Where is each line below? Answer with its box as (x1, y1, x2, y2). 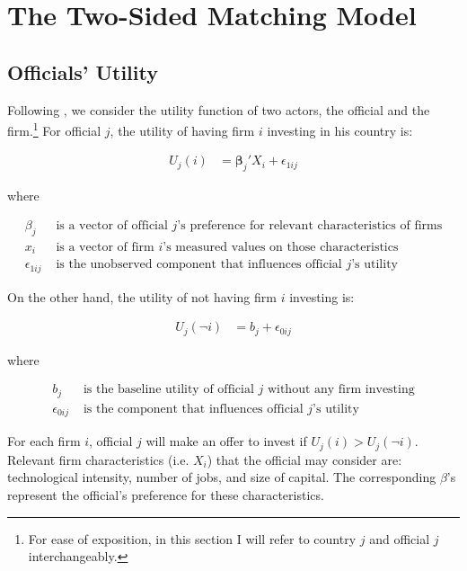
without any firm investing (267, 383, 415, 397)
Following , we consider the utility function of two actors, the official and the (7, 100, 430, 119)
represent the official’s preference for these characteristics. (7, 485, 324, 504)
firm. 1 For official (7, 119, 101, 139)
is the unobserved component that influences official (56, 258, 342, 272)
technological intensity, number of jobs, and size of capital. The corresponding (7, 468, 436, 486)
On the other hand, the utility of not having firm (7, 287, 277, 306)
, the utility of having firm (110, 120, 255, 139)
